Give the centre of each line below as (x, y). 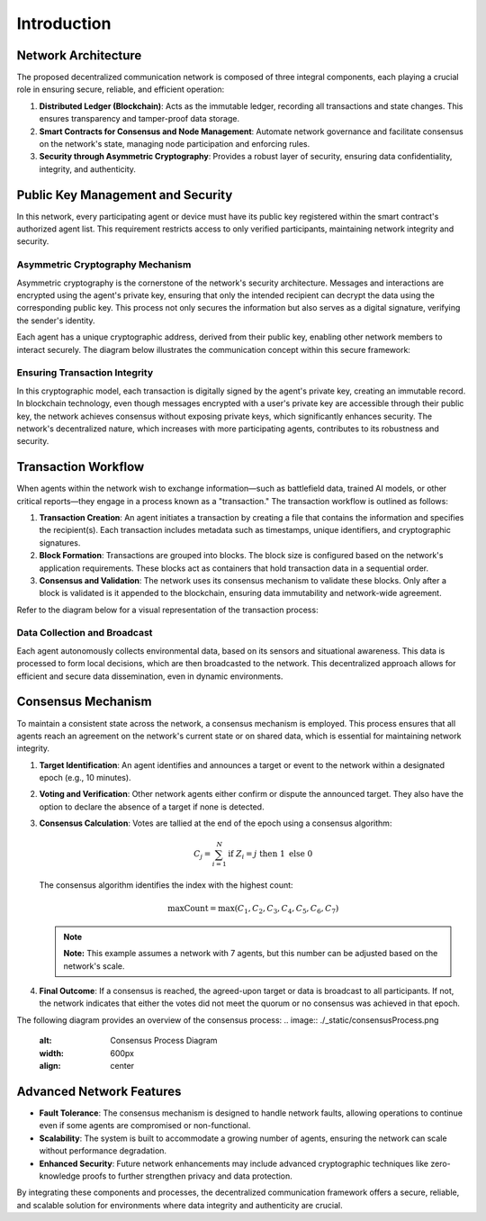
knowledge (60, 1176)
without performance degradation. (103, 1151)
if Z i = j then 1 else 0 (270, 855)
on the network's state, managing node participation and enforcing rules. (175, 144)
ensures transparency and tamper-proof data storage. (139, 119)
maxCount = (192, 909)
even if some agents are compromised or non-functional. (145, 1126)
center (122, 1066)
